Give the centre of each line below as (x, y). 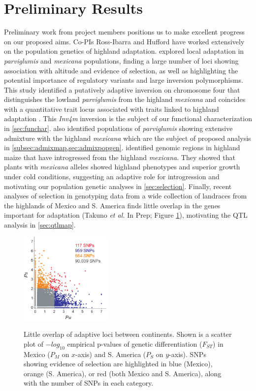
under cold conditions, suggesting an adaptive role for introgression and (112, 177)
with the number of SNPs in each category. (89, 383)
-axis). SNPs (188, 354)
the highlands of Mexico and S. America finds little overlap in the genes (112, 205)
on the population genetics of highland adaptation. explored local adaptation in (124, 51)
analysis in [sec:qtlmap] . (40, 225)
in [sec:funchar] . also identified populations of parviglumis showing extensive (118, 128)
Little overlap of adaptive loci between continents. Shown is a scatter (128, 334)
